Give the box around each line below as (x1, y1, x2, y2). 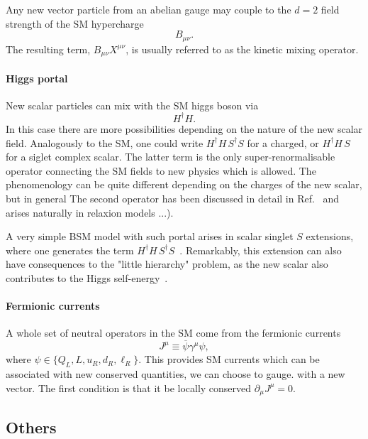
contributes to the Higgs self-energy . (6, 270, 168, 285)
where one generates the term (6, 242, 134, 257)
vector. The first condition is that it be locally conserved (6, 380, 252, 395)
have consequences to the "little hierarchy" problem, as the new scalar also (6, 256, 328, 271)
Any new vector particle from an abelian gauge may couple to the (6, 2, 291, 16)
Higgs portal (6, 70, 68, 85)
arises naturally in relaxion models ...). (6, 205, 174, 220)
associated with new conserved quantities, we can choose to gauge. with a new (6, 366, 345, 381)
